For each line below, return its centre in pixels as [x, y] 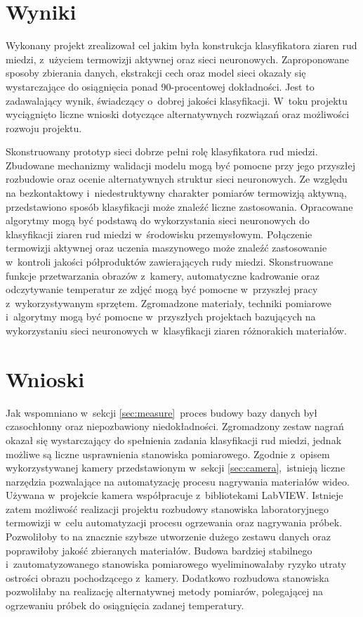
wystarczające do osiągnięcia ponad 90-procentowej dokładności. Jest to [160, 86]
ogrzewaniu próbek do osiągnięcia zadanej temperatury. [125, 605]
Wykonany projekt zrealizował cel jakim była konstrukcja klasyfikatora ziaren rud [181, 45]
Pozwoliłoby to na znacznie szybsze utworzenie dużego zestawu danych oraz [168, 537]
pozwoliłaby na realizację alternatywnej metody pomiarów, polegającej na [165, 591]
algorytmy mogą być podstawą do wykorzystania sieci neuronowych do [158, 220]
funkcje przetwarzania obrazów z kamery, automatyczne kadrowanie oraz [163, 275]
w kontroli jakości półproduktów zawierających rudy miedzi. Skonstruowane [170, 262]
